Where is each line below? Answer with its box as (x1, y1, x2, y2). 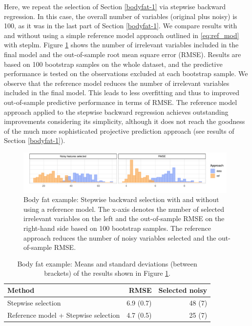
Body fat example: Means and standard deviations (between (17, 258, 197, 268)
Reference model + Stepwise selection (7, 309, 120, 320)
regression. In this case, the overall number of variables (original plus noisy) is (4, 11, 237, 21)
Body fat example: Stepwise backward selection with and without (23, 194, 219, 204)
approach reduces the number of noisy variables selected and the (23, 232, 216, 243)
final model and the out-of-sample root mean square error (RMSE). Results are (4, 49, 241, 59)
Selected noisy (158, 285, 208, 295)
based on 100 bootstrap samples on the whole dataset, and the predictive (4, 59, 223, 69)
